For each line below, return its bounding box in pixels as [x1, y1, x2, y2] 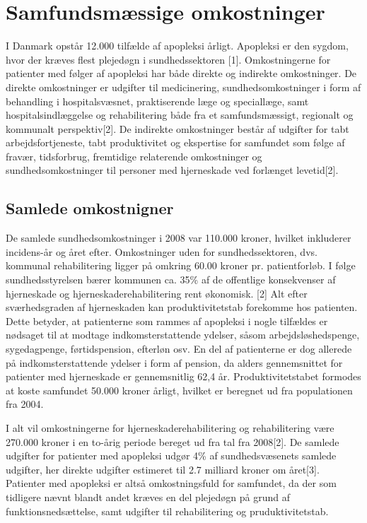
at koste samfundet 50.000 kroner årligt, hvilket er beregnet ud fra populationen [6, 382, 353, 397]
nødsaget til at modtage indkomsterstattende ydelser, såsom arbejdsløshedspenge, [6, 327, 360, 342]
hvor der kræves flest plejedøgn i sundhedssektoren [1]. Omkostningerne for [6, 52, 331, 66]
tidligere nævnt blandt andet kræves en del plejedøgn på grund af [6, 489, 290, 504]
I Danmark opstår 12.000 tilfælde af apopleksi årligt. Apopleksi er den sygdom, [6, 38, 349, 53]
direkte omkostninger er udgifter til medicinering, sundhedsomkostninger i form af [6, 79, 361, 94]
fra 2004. [6, 396, 44, 411]
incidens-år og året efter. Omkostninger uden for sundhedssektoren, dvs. [6, 244, 318, 259]
